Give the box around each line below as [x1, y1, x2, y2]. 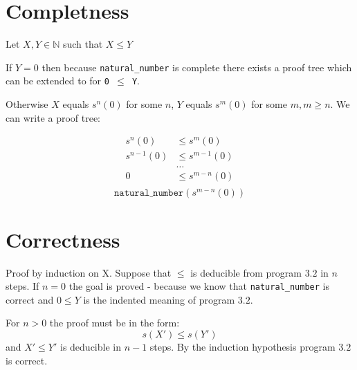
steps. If [6, 279, 39, 293]
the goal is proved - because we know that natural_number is [68, 279, 329, 293]
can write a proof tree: [6, 110, 101, 124]
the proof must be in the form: [49, 315, 180, 330]
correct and [6, 292, 54, 306]
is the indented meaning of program [83, 292, 235, 306]
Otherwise [6, 97, 48, 111]
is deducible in [60, 340, 121, 354]
